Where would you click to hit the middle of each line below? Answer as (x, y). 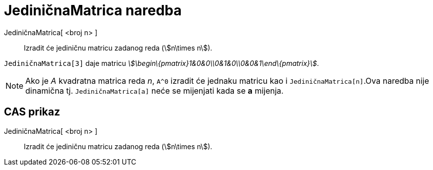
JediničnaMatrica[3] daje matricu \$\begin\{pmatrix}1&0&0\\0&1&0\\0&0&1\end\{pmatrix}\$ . (162, 63)
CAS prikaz (32, 112)
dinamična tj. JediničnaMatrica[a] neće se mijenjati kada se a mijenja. (154, 90)
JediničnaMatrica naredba (93, 10)
